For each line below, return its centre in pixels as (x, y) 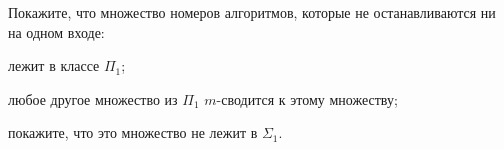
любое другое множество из (93, 98)
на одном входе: (56, 31)
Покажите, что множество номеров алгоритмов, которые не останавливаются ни (252, 12)
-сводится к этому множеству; (307, 98)
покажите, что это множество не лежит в (133, 132)
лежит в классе (54, 65)
